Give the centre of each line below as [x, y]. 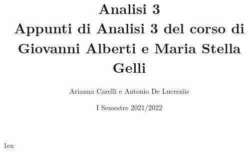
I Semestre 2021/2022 [129, 107]
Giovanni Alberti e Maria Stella [129, 47]
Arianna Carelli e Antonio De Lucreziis [129, 90]
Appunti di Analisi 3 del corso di [129, 28]
